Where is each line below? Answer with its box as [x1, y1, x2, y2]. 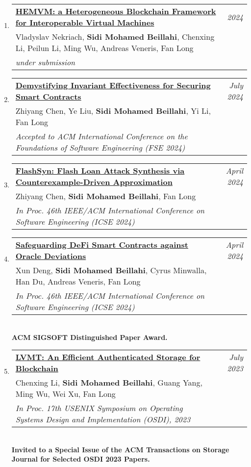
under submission [15, 56, 75, 68]
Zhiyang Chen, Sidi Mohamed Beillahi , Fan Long [15, 190, 196, 202]
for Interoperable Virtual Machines [15, 17, 154, 28]
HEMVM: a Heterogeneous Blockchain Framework [15, 5, 216, 17]
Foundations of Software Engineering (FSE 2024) [15, 142, 185, 153]
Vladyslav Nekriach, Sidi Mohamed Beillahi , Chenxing [15, 31, 215, 42]
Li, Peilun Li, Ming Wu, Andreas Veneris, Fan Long [15, 42, 194, 53]
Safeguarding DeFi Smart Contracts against [15, 239, 189, 250]
